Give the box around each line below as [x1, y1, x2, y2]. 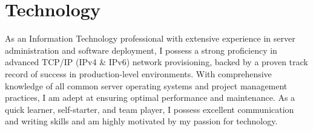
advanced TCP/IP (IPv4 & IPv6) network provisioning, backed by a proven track [5, 56, 308, 68]
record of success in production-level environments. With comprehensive [5, 67, 272, 80]
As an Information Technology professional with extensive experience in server [5, 32, 295, 45]
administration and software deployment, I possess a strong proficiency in [5, 43, 277, 56]
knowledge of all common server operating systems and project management [5, 79, 288, 92]
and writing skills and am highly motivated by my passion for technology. [5, 115, 278, 127]
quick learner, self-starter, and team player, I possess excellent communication [5, 103, 294, 115]
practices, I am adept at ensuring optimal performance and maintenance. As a [5, 91, 295, 104]
